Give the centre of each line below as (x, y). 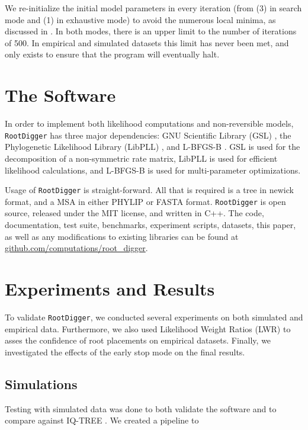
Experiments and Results (110, 288)
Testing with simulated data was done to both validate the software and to (141, 408)
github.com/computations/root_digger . (76, 248)
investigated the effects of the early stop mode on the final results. (125, 352)
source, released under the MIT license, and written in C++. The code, (134, 213)
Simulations (41, 384)
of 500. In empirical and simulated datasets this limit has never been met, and (147, 42)
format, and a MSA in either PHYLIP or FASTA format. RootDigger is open (145, 201)
